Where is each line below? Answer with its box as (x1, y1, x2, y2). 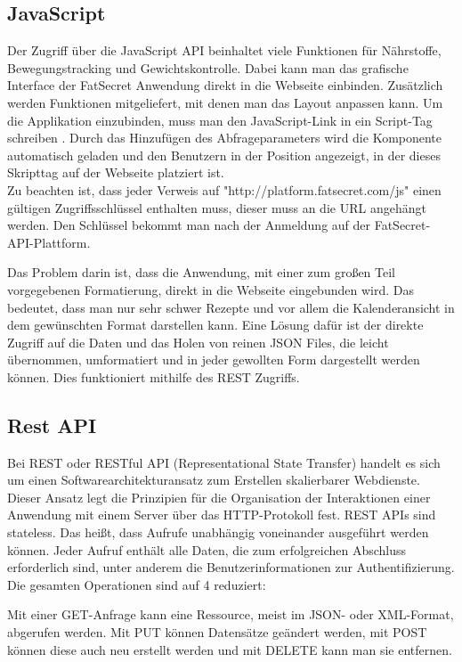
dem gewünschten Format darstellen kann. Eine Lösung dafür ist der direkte (7, 315, 424, 334)
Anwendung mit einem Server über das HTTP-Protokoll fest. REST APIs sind (7, 505, 436, 524)
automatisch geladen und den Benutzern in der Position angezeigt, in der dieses (7, 145, 441, 164)
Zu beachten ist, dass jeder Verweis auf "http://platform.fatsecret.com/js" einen (7, 180, 442, 199)
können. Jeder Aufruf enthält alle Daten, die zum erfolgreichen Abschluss (7, 540, 407, 559)
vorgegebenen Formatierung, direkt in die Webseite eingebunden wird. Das (7, 280, 414, 298)
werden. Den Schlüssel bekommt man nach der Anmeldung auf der (7, 216, 371, 234)
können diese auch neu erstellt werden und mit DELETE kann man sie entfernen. (7, 640, 452, 658)
